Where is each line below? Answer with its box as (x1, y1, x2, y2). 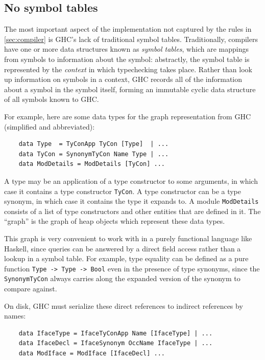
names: (4, 310, 26, 321)
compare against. (4, 283, 57, 294)
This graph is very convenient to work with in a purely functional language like (4, 233, 252, 244)
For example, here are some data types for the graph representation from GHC (4, 111, 251, 121)
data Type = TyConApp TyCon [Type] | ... (18, 140, 169, 148)
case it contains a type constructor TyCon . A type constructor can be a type (4, 185, 242, 196)
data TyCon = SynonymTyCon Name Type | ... (18, 150, 169, 158)
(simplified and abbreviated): (4, 121, 95, 132)
